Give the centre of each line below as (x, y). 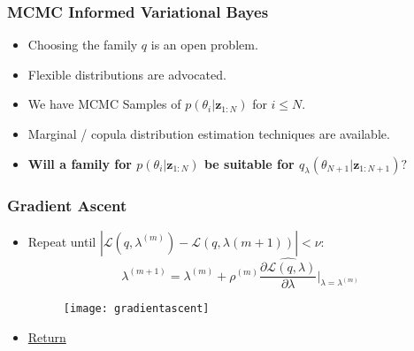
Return (47, 336)
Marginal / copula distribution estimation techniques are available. (209, 134)
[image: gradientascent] (136, 309)
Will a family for (80, 163)
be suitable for (249, 163)
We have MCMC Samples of (104, 104)
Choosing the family (83, 45)
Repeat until (62, 241)
